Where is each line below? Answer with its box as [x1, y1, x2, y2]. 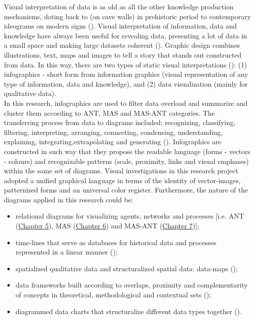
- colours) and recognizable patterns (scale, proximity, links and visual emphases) [4, 156, 249, 166]
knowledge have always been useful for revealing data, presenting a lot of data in [4, 30, 247, 40]
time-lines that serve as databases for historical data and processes [15, 237, 217, 247]
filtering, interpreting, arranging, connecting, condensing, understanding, [4, 127, 223, 137]
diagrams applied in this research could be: [4, 194, 133, 204]
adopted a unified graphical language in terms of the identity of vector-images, [4, 175, 241, 185]
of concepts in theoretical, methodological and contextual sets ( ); [15, 289, 211, 300]
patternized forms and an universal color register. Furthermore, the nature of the [4, 185, 248, 195]
